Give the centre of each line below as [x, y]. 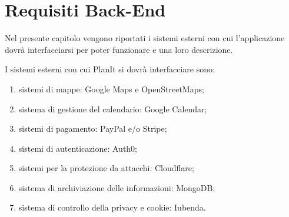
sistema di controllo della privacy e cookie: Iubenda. [112, 207]
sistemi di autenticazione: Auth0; [78, 148]
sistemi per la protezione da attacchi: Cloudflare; [106, 168]
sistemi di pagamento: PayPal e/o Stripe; [93, 128]
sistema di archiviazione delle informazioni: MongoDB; [117, 187]
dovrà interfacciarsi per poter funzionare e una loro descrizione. [119, 49]
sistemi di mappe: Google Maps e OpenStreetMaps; [111, 89]
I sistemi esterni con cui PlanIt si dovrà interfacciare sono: [110, 69]
